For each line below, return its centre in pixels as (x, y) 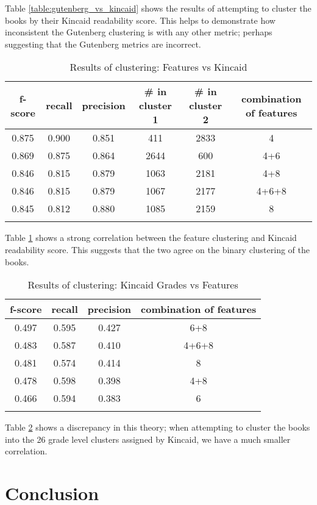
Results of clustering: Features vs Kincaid (158, 67)
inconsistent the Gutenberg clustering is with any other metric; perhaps (139, 32)
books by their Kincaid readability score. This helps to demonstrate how (140, 20)
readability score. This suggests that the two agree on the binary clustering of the (157, 249)
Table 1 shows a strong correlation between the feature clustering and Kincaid (151, 238)
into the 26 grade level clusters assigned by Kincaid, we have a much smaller (148, 439)
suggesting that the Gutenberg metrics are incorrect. (103, 44)
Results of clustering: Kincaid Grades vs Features (133, 285)
